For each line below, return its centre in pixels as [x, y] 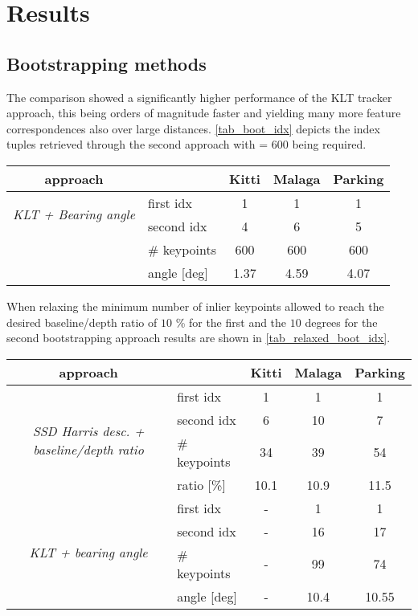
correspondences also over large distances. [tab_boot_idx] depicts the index [193, 128]
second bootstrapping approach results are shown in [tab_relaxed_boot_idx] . [199, 338]
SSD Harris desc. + [88, 431]
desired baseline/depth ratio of [82, 322]
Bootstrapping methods [107, 63]
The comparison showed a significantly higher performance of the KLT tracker [199, 97]
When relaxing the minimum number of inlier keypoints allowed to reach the [195, 306]
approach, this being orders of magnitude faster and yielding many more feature [204, 113]
